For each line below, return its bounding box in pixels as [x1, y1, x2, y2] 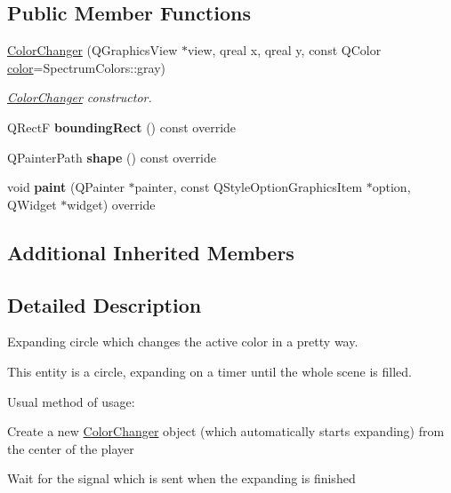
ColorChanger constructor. [7, 88, 152, 107]
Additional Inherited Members [7, 238, 294, 266]
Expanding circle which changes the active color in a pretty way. [7, 332, 358, 351]
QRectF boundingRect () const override [7, 117, 237, 136]
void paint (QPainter [7, 178, 125, 196]
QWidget [7, 195, 57, 213]
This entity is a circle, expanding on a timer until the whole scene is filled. [7, 362, 412, 380]
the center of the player [7, 439, 134, 457]
